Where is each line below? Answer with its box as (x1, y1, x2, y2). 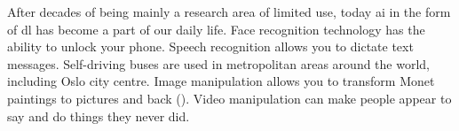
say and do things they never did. (7, 106, 190, 125)
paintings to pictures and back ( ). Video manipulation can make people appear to (7, 89, 452, 107)
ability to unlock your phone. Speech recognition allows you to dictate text (7, 37, 414, 56)
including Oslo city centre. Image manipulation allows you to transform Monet (7, 72, 435, 90)
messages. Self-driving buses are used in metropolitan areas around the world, (7, 54, 430, 73)
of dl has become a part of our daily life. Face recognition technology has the (7, 19, 425, 38)
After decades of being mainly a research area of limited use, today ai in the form (7, 3, 451, 20)
